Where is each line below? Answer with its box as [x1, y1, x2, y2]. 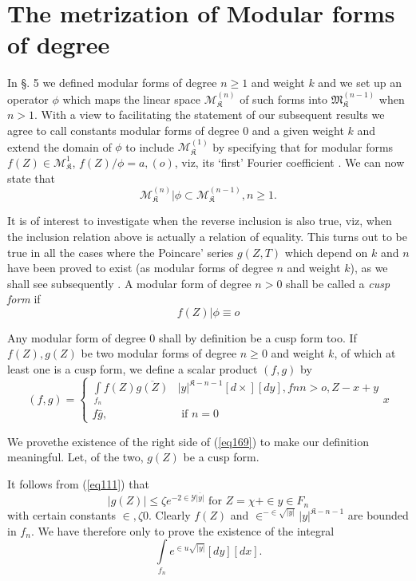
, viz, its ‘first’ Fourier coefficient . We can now [174, 153, 405, 170]
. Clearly [149, 507, 191, 524]
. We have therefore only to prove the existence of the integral [30, 522, 335, 539]
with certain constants [7, 507, 116, 524]
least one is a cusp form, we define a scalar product [7, 361, 258, 377]
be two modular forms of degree [81, 345, 237, 362]
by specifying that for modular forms [212, 138, 394, 155]
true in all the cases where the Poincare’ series [7, 243, 234, 260]
